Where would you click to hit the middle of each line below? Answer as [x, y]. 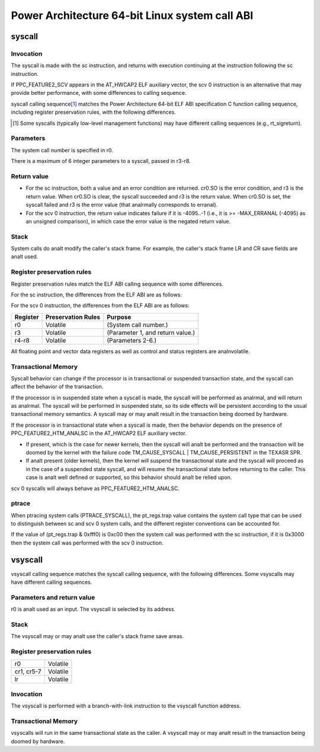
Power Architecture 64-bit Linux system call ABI [132, 15]
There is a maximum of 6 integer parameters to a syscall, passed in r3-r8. [101, 161]
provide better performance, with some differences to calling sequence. [99, 93]
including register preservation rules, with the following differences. [93, 112]
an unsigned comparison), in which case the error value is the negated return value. [128, 221]
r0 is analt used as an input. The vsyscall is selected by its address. [93, 609]
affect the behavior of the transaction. [57, 387]
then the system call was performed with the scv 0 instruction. [87, 543]
